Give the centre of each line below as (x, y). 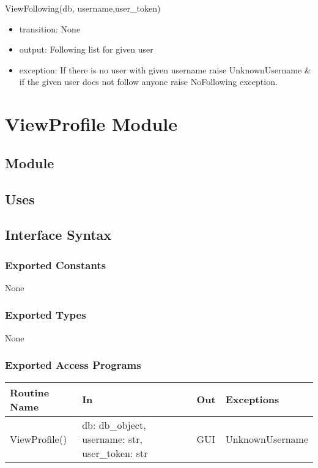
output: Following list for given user (86, 49)
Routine (30, 392)
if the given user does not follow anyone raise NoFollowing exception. (148, 82)
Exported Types (46, 315)
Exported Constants (56, 265)
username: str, (113, 439)
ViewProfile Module (91, 124)
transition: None (50, 28)
